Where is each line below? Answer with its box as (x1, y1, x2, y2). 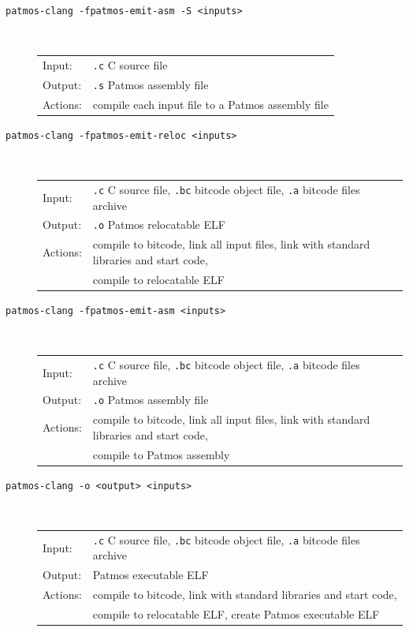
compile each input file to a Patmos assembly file (92, 95, 329, 112)
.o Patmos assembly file (92, 391, 209, 408)
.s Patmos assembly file (92, 76, 209, 92)
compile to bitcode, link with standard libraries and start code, (92, 586, 397, 603)
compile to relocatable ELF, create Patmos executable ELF (92, 605, 380, 622)
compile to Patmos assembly (92, 446, 230, 462)
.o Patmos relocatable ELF (92, 216, 225, 233)
